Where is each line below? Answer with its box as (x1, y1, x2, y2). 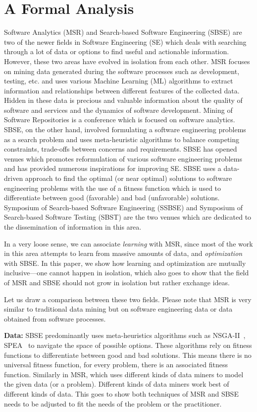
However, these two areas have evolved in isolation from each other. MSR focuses (4, 56, 250, 66)
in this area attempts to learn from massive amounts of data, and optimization (4, 248, 243, 258)
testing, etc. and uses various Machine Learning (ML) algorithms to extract (4, 76, 233, 86)
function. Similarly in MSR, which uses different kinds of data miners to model (4, 369, 244, 379)
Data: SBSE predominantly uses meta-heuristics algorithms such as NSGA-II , (4, 330, 246, 340)
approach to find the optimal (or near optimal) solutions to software (25, 173, 232, 183)
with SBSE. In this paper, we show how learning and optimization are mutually (4, 257, 246, 268)
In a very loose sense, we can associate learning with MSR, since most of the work (4, 238, 253, 248)
